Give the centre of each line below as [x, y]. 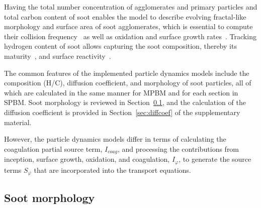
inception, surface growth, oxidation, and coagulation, [87, 159]
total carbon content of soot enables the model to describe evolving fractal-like [125, 16]
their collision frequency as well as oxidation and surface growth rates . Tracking [130, 36]
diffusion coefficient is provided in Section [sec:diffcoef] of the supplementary [122, 112]
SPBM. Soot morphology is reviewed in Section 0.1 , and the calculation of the [125, 102]
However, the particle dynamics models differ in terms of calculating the [115, 139]
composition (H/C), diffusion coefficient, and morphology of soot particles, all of [128, 83]
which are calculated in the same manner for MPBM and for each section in [121, 92]
